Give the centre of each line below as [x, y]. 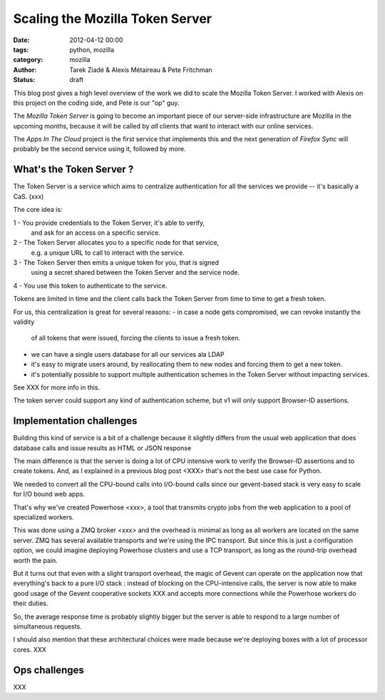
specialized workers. [43, 517]
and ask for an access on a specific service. [96, 233]
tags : [21, 49]
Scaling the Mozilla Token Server [112, 19]
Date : [21, 40]
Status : [24, 80]
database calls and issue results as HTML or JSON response [102, 448]
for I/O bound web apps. [49, 494]
